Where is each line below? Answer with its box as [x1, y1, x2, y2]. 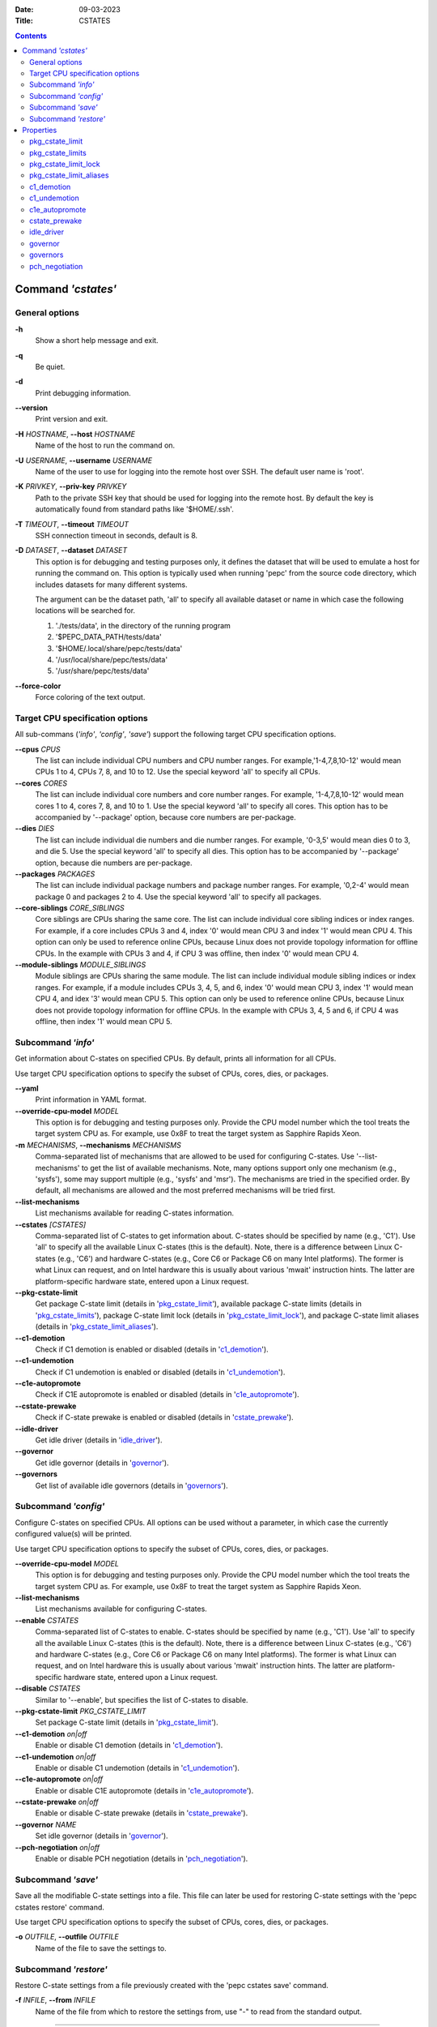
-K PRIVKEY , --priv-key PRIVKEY [15, 482, 127, 491]
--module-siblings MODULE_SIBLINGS [15, 960, 146, 970]
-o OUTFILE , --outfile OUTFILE [15, 1932, 119, 1942]
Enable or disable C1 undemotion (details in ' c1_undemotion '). [35, 1763, 240, 1772]
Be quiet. [35, 362, 66, 371]
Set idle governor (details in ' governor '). [35, 1831, 169, 1841]
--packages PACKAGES [15, 868, 95, 879]
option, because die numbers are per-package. [35, 858, 193, 868]
